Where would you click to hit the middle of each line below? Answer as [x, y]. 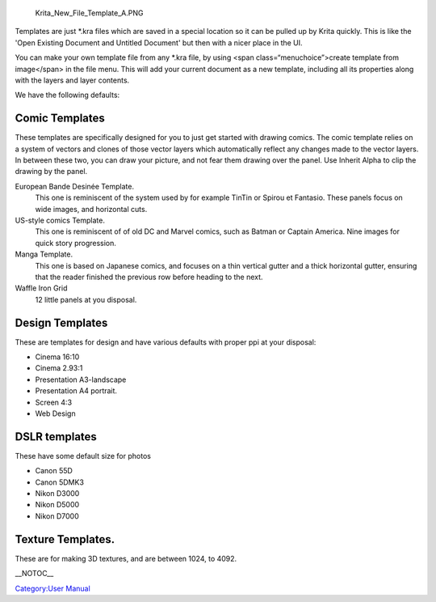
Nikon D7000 [57, 516]
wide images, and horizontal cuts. [91, 209]
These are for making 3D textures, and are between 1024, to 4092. [126, 558]
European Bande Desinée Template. [75, 186]
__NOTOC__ [34, 574]
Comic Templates [60, 119]
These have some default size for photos [83, 456]
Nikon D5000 [57, 505]
